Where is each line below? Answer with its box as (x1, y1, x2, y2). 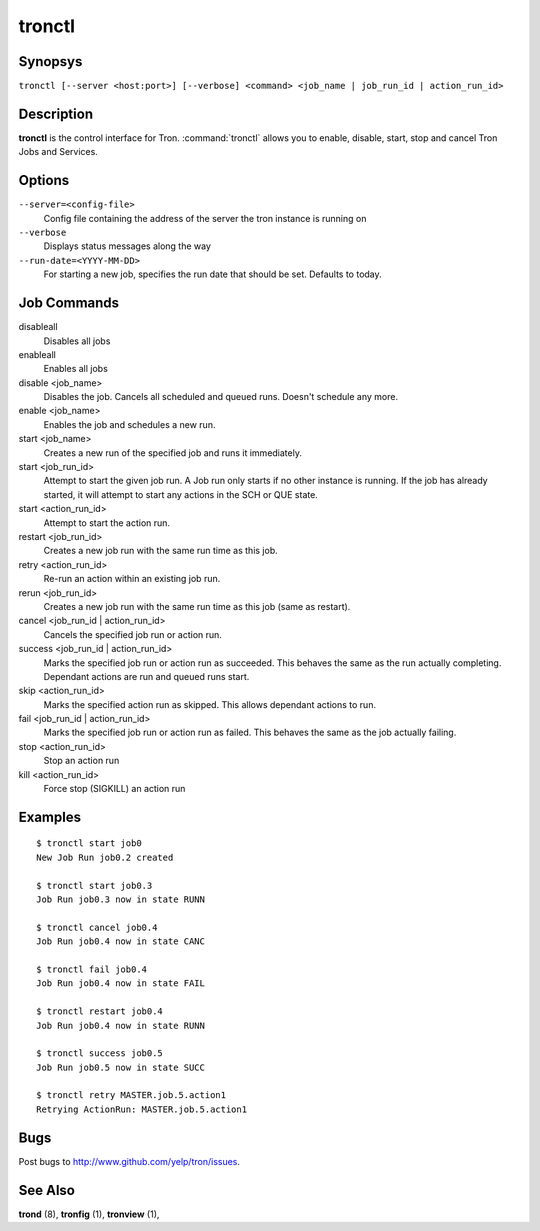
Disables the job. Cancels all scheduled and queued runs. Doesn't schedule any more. (43, 391, 399, 403)
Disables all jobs (43, 335, 111, 347)
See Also (18, 1181, 75, 1199)
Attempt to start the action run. (43, 516, 170, 529)
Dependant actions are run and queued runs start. (43, 670, 250, 682)
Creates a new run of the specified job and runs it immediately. (43, 446, 302, 459)
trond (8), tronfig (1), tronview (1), (18, 1208, 160, 1220)
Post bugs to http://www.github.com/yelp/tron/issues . (18, 1155, 240, 1167)
